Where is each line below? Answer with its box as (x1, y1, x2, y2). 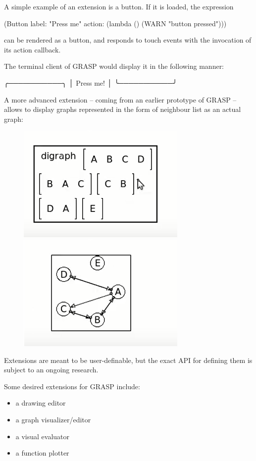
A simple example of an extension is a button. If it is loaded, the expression (4, 1, 234, 11)
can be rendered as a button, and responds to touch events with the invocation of (4, 35, 252, 45)
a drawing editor (15, 398, 66, 408)
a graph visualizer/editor (15, 414, 91, 424)
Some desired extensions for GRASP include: (4, 381, 140, 391)
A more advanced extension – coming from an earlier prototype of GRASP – (4, 94, 237, 104)
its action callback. (4, 44, 61, 54)
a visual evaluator (15, 431, 70, 441)
